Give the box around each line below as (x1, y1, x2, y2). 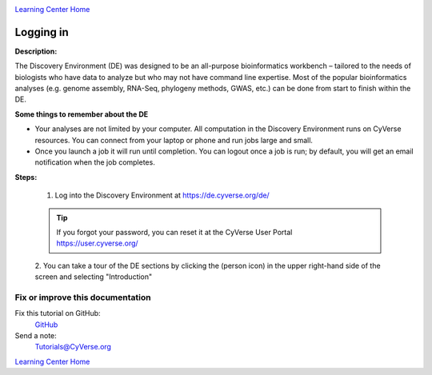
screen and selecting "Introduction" (34, 272, 153, 281)
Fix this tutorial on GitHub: (14, 309, 101, 318)
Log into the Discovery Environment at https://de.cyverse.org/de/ (54, 190, 270, 200)
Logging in (14, 25, 70, 39)
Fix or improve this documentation (14, 292, 151, 303)
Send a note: (14, 331, 58, 341)
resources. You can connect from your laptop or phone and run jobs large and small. (34, 135, 314, 145)
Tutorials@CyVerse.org (34, 342, 112, 352)
